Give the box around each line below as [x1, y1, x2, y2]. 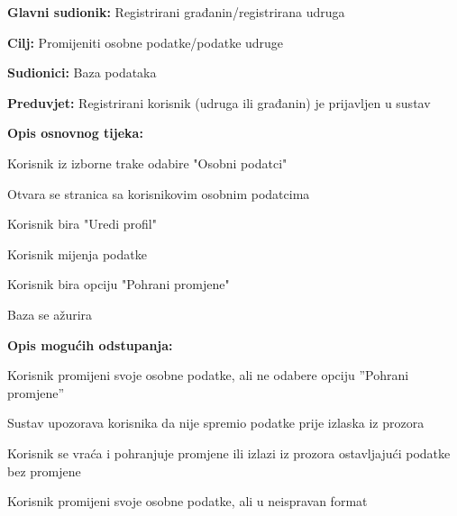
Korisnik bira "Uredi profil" [7, 214, 157, 233]
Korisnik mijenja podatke [7, 244, 147, 263]
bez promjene [7, 461, 81, 480]
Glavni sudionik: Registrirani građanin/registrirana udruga [7, 3, 345, 21]
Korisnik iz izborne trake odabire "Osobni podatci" [7, 153, 288, 172]
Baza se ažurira [7, 304, 93, 323]
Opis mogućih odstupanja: [7, 335, 173, 354]
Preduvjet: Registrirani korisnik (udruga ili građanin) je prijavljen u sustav [7, 93, 431, 112]
